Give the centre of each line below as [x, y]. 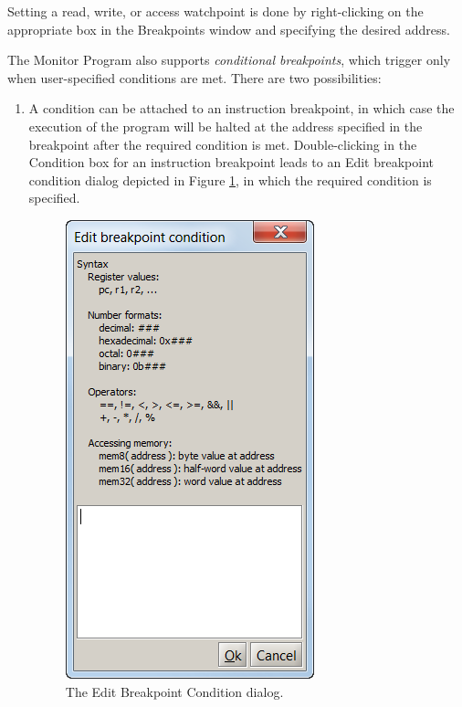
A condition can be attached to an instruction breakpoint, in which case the [241, 108]
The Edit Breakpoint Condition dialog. [174, 691]
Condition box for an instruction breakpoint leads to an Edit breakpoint [231, 162]
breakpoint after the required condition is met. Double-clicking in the [223, 144]
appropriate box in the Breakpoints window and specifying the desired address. [229, 29]
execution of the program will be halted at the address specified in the [226, 126]
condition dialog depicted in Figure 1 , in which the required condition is [230, 179]
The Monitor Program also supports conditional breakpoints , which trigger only [229, 60]
